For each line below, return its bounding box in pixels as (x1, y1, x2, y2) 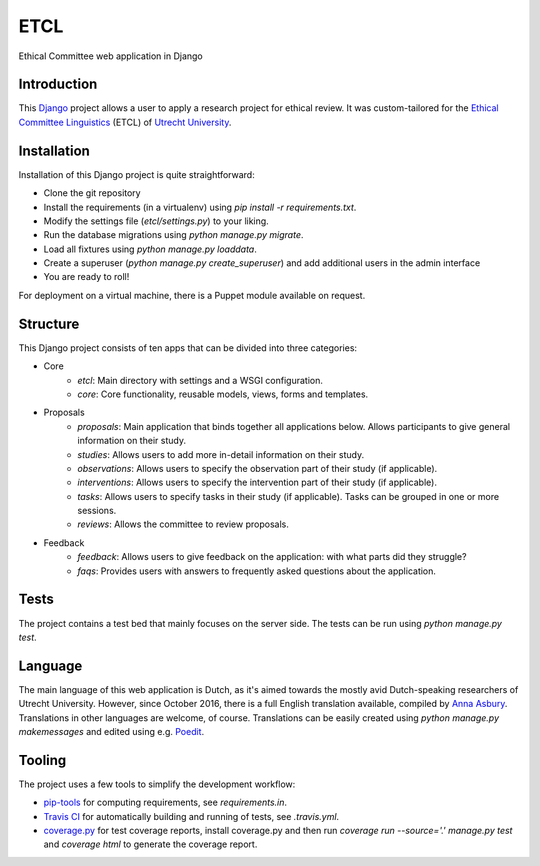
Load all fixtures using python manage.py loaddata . (43, 243, 257, 255)
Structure (18, 315, 80, 332)
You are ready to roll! (43, 271, 130, 283)
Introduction (18, 76, 98, 93)
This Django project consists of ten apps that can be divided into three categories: (18, 341, 358, 354)
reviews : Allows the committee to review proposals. (77, 518, 289, 530)
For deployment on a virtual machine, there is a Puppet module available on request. (18, 289, 366, 301)
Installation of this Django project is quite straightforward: (18, 168, 255, 180)
